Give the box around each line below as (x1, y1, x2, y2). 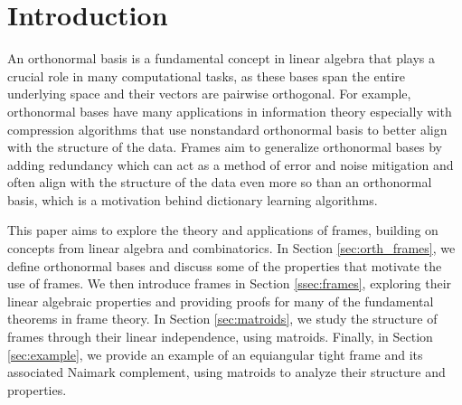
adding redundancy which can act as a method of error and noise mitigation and (7, 155, 454, 174)
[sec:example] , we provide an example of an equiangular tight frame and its (7, 344, 423, 363)
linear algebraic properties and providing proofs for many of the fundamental (7, 291, 434, 310)
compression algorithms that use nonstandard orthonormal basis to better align (7, 119, 448, 138)
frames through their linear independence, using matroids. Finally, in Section (7, 327, 433, 346)
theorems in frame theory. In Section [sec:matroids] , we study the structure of (7, 309, 438, 328)
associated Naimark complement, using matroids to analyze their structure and (7, 363, 446, 381)
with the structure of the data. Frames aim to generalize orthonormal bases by (7, 137, 442, 156)
